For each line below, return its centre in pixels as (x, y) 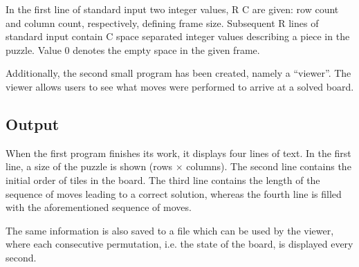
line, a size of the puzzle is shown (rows (89, 166)
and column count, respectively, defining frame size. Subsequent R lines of (162, 22)
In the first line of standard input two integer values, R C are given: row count (172, 9)
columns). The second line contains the (269, 166)
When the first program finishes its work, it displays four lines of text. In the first (178, 153)
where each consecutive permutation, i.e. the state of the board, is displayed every (179, 244)
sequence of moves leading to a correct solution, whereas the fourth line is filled (174, 193)
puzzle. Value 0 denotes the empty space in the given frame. (133, 49)
